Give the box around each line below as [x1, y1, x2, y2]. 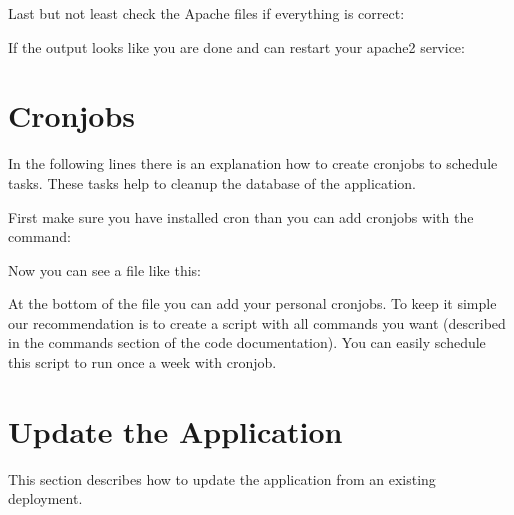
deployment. [8, 488, 83, 509]
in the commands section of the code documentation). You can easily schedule [8, 332, 486, 353]
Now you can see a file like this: [8, 259, 202, 280]
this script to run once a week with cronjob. [8, 352, 277, 373]
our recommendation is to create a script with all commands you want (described [8, 312, 506, 333]
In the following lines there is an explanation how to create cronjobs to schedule [8, 153, 498, 174]
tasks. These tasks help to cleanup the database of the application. [8, 172, 417, 193]
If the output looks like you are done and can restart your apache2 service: [8, 36, 465, 57]
